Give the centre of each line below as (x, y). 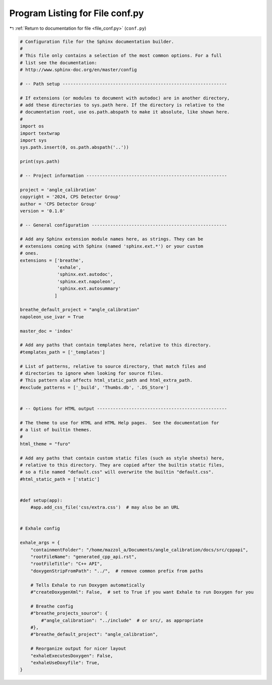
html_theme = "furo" (45, 444)
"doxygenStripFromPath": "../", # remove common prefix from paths (117, 571)
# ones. (29, 253)
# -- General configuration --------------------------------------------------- (124, 225)
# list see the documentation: (59, 63)
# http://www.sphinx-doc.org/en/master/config (78, 70)
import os (32, 126)
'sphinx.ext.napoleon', (86, 281)
